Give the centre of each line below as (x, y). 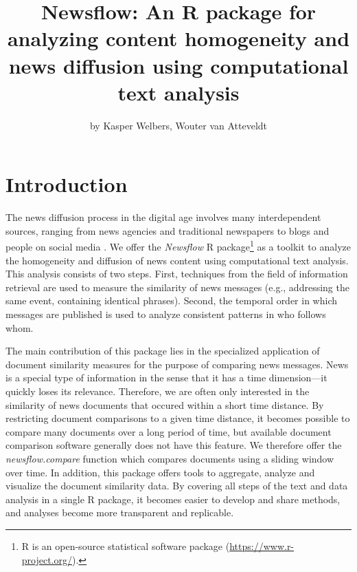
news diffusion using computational (178, 65)
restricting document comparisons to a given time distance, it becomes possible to (178, 418)
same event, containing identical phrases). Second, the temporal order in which (171, 300)
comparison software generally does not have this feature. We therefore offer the (174, 445)
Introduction (67, 184)
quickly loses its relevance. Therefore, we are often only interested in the (158, 391)
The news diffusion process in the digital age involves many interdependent (163, 217)
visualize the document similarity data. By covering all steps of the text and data (177, 486)
